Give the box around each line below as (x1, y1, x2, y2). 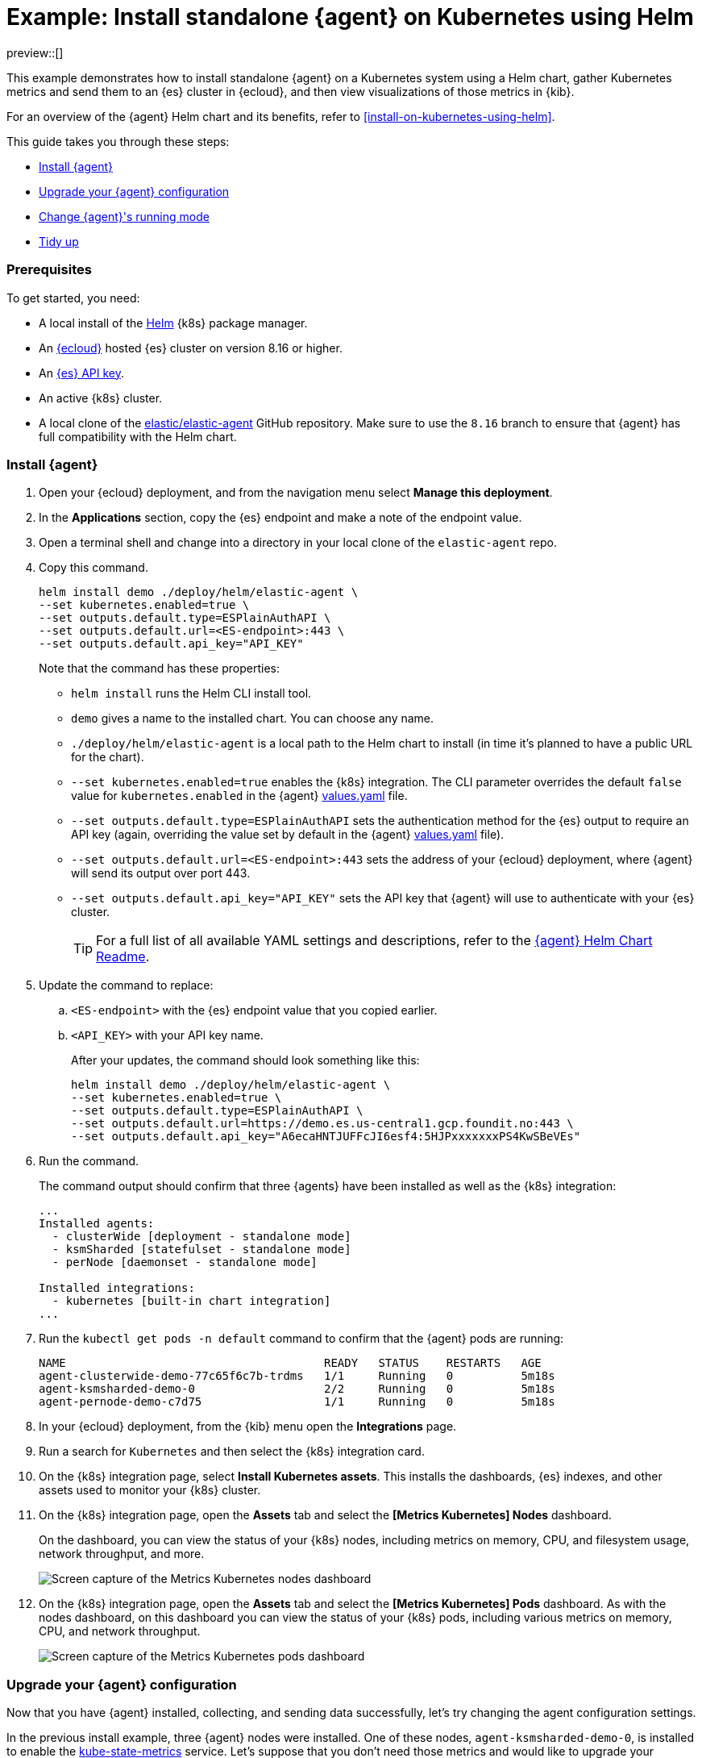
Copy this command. (39, 560, 148, 575)
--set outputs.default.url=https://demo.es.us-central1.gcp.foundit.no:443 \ (71, 1117, 574, 1131)
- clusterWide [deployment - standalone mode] (52, 1230, 351, 1244)
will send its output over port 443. (71, 866, 251, 881)
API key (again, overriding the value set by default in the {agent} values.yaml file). (71, 827, 505, 842)
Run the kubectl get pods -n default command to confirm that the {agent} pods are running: (39, 1331, 564, 1346)
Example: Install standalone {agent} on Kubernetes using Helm (6, 3, 694, 31)
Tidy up (39, 234, 79, 248)
